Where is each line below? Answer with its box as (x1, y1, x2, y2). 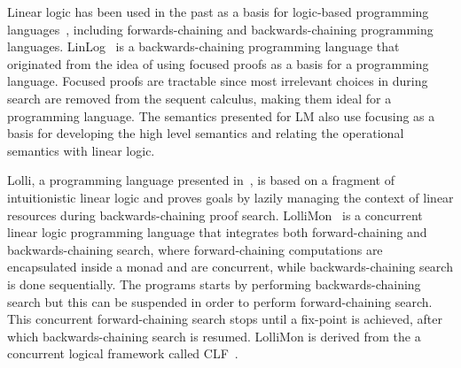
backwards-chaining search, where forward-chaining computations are (7, 240, 383, 258)
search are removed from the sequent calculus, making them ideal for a (7, 88, 392, 107)
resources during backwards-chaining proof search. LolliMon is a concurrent (7, 205, 423, 224)
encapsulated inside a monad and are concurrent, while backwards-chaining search (7, 257, 453, 276)
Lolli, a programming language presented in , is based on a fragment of (7, 171, 395, 189)
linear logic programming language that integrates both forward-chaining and (7, 223, 427, 241)
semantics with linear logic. (7, 141, 155, 159)
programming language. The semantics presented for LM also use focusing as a (7, 106, 435, 125)
